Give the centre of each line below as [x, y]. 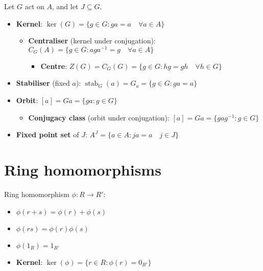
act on [34, 6]
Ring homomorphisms [83, 170]
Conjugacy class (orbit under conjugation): [99, 117]
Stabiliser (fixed [43, 83]
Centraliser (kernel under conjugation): [92, 41]
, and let [65, 6]
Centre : [54, 66]
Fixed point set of [47, 134]
